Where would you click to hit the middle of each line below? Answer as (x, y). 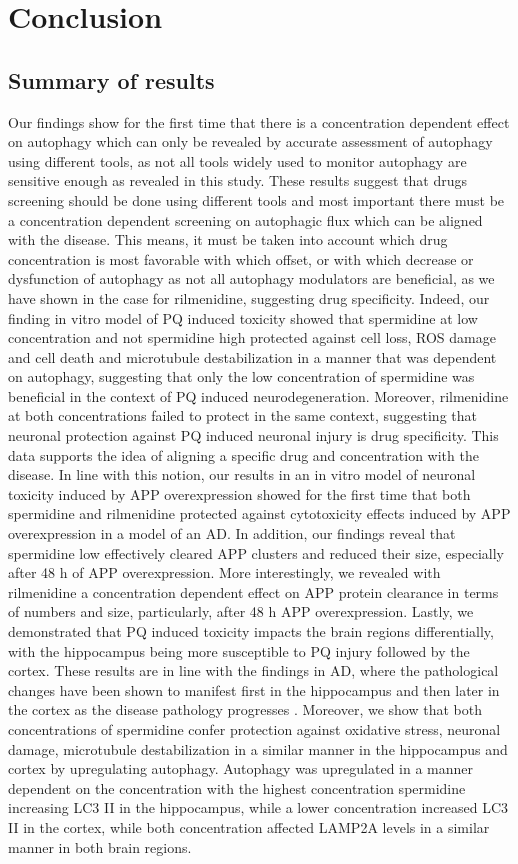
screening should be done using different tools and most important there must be (256, 199)
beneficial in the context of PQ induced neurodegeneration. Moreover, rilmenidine (258, 395)
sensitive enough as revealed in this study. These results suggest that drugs (238, 180)
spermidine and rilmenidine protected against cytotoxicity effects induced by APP (259, 513)
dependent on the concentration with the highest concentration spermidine (237, 787)
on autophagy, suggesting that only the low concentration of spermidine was (241, 376)
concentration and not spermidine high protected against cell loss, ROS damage (252, 337)
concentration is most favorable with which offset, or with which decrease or (241, 258)
